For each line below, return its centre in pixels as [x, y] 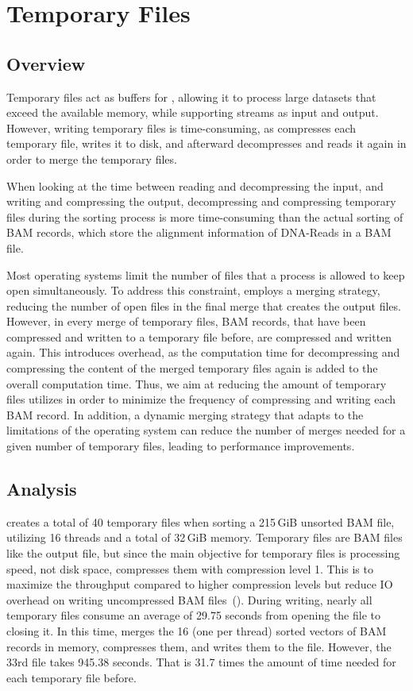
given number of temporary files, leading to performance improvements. [181, 446]
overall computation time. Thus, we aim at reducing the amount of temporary [197, 383]
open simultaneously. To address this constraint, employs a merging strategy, [193, 290]
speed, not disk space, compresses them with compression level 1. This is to [190, 568]
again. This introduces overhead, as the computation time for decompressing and [203, 352]
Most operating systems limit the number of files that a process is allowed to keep [206, 274]
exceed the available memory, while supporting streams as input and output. [193, 112]
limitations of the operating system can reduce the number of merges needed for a [206, 430]
